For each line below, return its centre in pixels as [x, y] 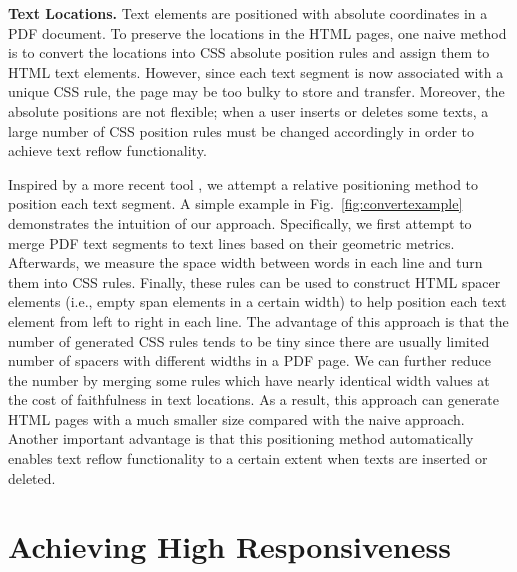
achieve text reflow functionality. [107, 150]
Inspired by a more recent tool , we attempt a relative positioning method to [243, 183]
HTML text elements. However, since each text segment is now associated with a [256, 71]
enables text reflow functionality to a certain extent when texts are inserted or [248, 458]
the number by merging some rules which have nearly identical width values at [249, 379]
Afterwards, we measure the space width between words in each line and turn [245, 262]
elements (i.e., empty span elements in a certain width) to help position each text [257, 301]
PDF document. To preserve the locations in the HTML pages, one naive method [257, 32]
